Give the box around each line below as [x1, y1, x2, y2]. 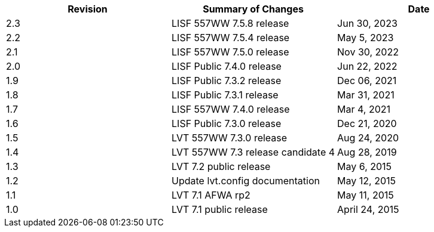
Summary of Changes [203, 3, 304, 15]
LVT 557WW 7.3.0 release [172, 132, 288, 144]
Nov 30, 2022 [337, 46, 399, 58]
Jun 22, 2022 [337, 60, 398, 72]
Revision [68, 3, 108, 15]
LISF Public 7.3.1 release [172, 89, 279, 101]
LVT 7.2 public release [172, 160, 271, 172]
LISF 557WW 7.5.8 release [172, 17, 289, 29]
